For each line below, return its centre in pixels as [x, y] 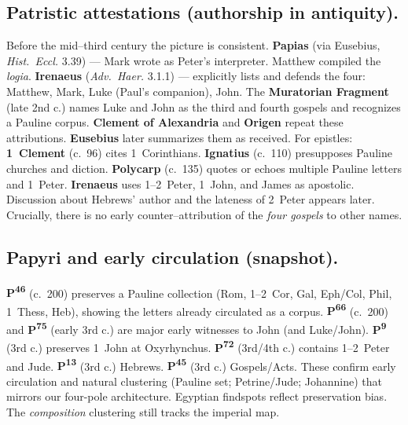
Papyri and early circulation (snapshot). [173, 256]
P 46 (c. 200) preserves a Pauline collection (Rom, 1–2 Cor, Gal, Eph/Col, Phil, [199, 291]
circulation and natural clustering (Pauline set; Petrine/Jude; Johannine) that [194, 381]
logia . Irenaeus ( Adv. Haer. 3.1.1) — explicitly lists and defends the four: [186, 76]
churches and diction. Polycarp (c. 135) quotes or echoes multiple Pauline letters [204, 168]
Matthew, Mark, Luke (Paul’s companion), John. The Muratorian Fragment [198, 91]
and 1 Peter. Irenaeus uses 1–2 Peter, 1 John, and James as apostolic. [180, 183]
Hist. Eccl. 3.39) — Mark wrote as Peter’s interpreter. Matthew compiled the [194, 60]
